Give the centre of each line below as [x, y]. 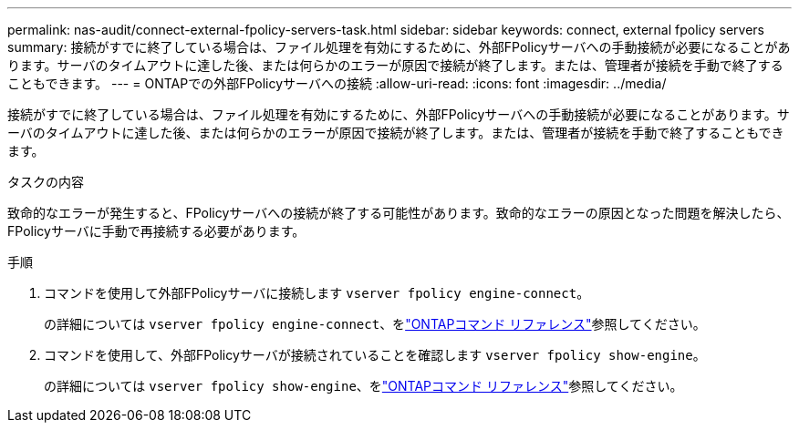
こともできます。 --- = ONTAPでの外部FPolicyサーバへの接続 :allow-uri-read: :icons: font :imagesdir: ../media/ [337, 83]
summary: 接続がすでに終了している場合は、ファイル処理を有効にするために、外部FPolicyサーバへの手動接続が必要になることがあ [399, 47]
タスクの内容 [46, 182]
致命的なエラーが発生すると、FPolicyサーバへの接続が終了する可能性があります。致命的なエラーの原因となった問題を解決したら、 [399, 213]
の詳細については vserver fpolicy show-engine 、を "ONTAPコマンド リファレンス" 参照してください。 [363, 386]
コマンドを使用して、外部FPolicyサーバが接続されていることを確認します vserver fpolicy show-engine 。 [375, 355]
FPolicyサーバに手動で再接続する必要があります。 [156, 231]
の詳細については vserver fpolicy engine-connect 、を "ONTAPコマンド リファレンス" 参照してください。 [375, 324]
